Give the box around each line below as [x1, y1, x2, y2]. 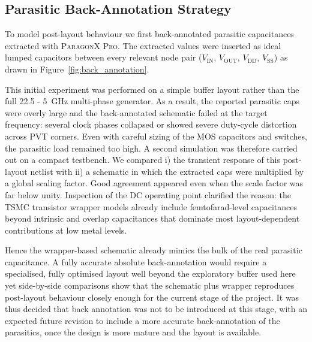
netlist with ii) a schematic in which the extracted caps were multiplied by [30, 165, 304, 177]
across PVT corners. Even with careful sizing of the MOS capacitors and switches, [5, 129, 307, 142]
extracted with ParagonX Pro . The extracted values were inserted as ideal [5, 39, 281, 52]
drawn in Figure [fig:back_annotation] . [5, 62, 149, 75]
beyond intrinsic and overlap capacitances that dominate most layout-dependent [5, 212, 300, 225]
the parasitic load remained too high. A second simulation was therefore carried [5, 141, 298, 154]
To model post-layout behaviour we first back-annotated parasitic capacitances [5, 28, 294, 40]
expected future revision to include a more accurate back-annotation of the [5, 314, 280, 326]
